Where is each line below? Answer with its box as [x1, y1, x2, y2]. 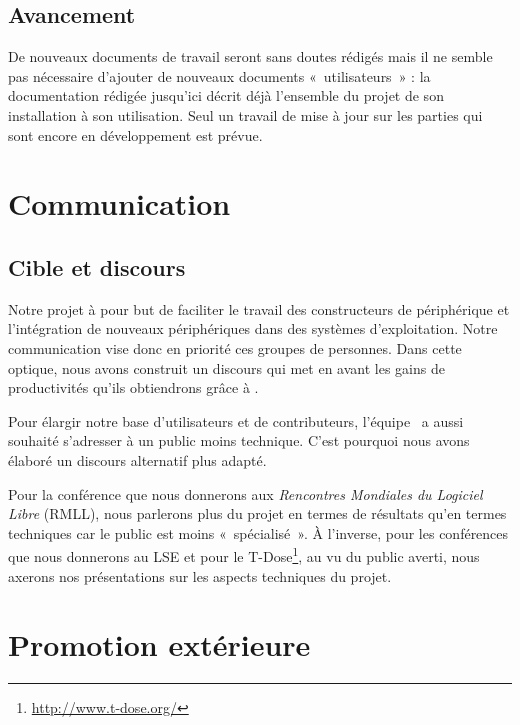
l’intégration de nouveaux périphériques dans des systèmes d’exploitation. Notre [8, 318, 498, 339]
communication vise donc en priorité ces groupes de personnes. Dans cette [8, 337, 462, 358]
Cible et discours [8, 251, 186, 282]
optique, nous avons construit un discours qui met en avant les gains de [8, 357, 445, 378]
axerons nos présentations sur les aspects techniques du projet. [8, 565, 392, 586]
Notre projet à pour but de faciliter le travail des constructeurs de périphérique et [8, 298, 510, 319]
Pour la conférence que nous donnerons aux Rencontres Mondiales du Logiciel [8, 483, 483, 504]
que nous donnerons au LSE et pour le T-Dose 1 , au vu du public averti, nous [8, 543, 480, 566]
